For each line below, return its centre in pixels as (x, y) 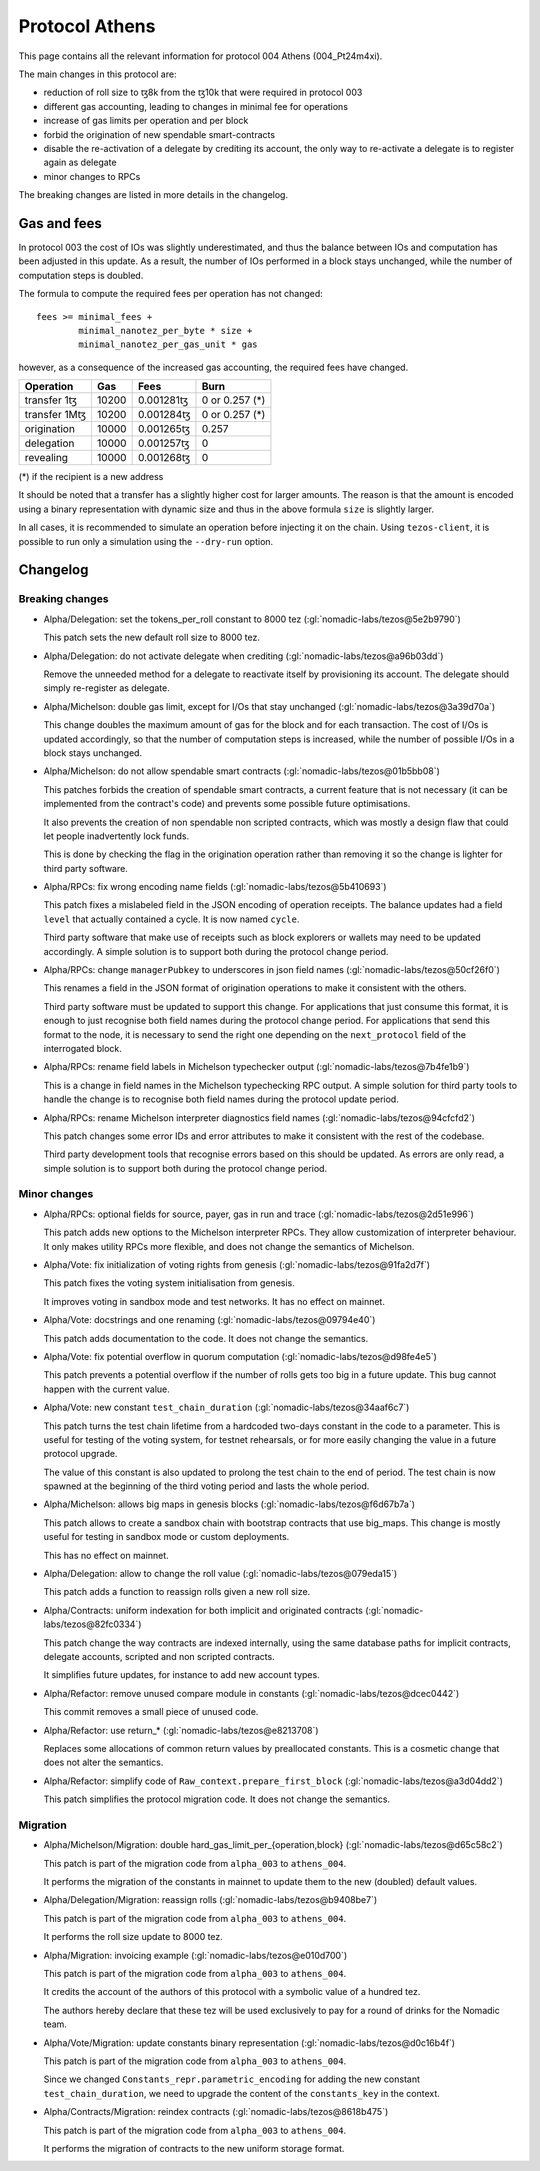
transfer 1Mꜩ (55, 415)
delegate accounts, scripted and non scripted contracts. (159, 1656)
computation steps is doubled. (81, 275)
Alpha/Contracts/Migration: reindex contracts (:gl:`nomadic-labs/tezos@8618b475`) (216, 2112)
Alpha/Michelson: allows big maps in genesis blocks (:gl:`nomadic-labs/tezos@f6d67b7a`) (229, 1504)
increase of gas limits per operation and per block (146, 121)
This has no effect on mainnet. (106, 1555)
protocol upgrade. (80, 1454)
